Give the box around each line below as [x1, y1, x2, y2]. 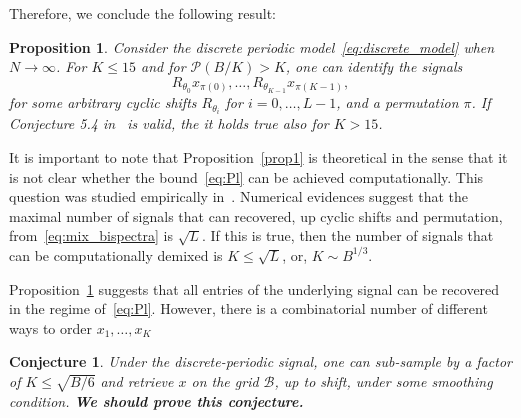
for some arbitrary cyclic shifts [9, 92, 197, 113]
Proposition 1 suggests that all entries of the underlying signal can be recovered [9, 278, 500, 299]
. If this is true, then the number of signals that [201, 225, 494, 246]
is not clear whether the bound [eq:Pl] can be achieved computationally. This [9, 166, 484, 187]
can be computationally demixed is [9, 244, 223, 265]
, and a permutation [336, 92, 459, 113]
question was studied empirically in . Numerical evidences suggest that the [9, 186, 469, 207]
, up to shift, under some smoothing [274, 370, 493, 391]
